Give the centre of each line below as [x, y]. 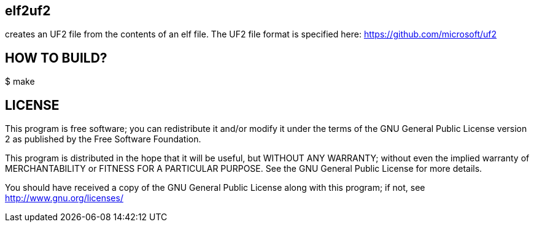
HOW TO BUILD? [56, 58]
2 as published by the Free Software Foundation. [103, 139]
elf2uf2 [28, 11]
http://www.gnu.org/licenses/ [64, 198]
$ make [20, 82]
